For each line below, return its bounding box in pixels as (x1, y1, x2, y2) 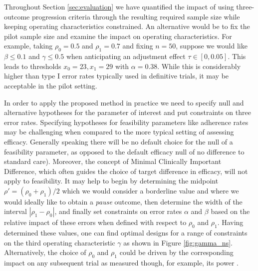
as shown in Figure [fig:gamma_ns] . (123, 237, 233, 247)
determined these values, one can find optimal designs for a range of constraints (4, 227, 248, 238)
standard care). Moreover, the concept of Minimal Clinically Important (4, 156, 222, 166)
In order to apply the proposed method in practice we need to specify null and (4, 97, 244, 107)
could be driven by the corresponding (119, 247, 234, 257)
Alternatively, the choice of (4, 247, 86, 257)
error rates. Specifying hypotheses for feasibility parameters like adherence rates (4, 116, 249, 127)
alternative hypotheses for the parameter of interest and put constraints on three (4, 107, 251, 117)
